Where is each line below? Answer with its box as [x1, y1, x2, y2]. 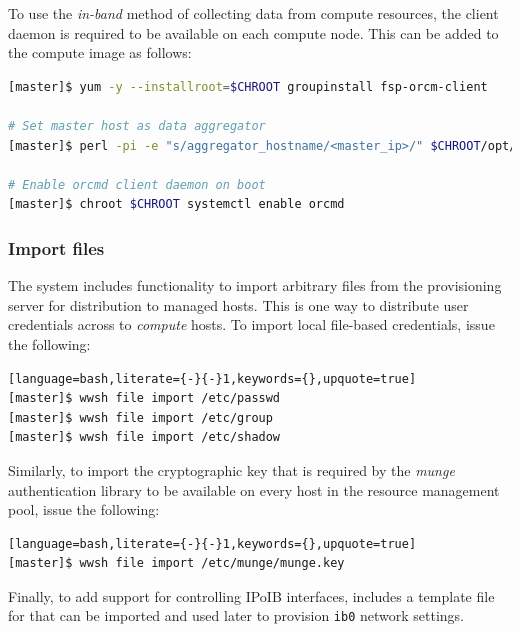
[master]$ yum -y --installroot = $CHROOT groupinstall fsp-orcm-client [8, 79, 488, 94]
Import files [8, 235, 105, 260]
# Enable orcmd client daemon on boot [8, 177, 266, 192]
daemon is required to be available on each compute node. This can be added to [8, 22, 499, 43]
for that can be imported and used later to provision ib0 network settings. [8, 605, 465, 626]
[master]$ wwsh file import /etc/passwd [8, 391, 281, 406]
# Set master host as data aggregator [8, 118, 266, 133]
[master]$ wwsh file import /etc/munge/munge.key [8, 556, 345, 571]
